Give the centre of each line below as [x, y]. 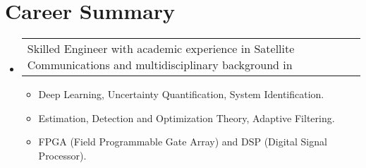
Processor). [62, 155]
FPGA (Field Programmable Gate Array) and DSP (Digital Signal [183, 142]
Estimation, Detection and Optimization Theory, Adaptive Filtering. [187, 118]
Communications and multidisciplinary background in [160, 65]
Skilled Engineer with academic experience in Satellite [161, 49]
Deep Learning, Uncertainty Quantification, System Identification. [181, 94]
